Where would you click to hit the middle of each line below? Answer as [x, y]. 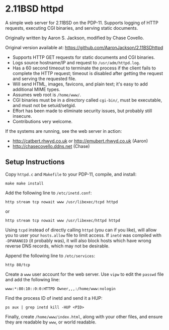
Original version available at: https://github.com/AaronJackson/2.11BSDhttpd [84, 47]
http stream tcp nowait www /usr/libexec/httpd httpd [63, 220]
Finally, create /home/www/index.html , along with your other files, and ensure [84, 316]
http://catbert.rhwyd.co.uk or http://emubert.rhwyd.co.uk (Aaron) [80, 141]
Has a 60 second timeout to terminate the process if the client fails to [84, 68]
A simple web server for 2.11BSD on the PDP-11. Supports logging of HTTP [82, 23]
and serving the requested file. [44, 78]
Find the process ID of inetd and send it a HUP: [54, 298]
